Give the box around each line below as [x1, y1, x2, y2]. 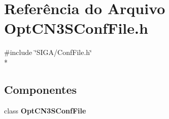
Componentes [4, 81, 77, 97]
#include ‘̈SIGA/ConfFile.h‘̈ [4, 47, 92, 57]
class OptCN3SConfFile [4, 105, 86, 115]
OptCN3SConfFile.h [4, 18, 148, 38]
